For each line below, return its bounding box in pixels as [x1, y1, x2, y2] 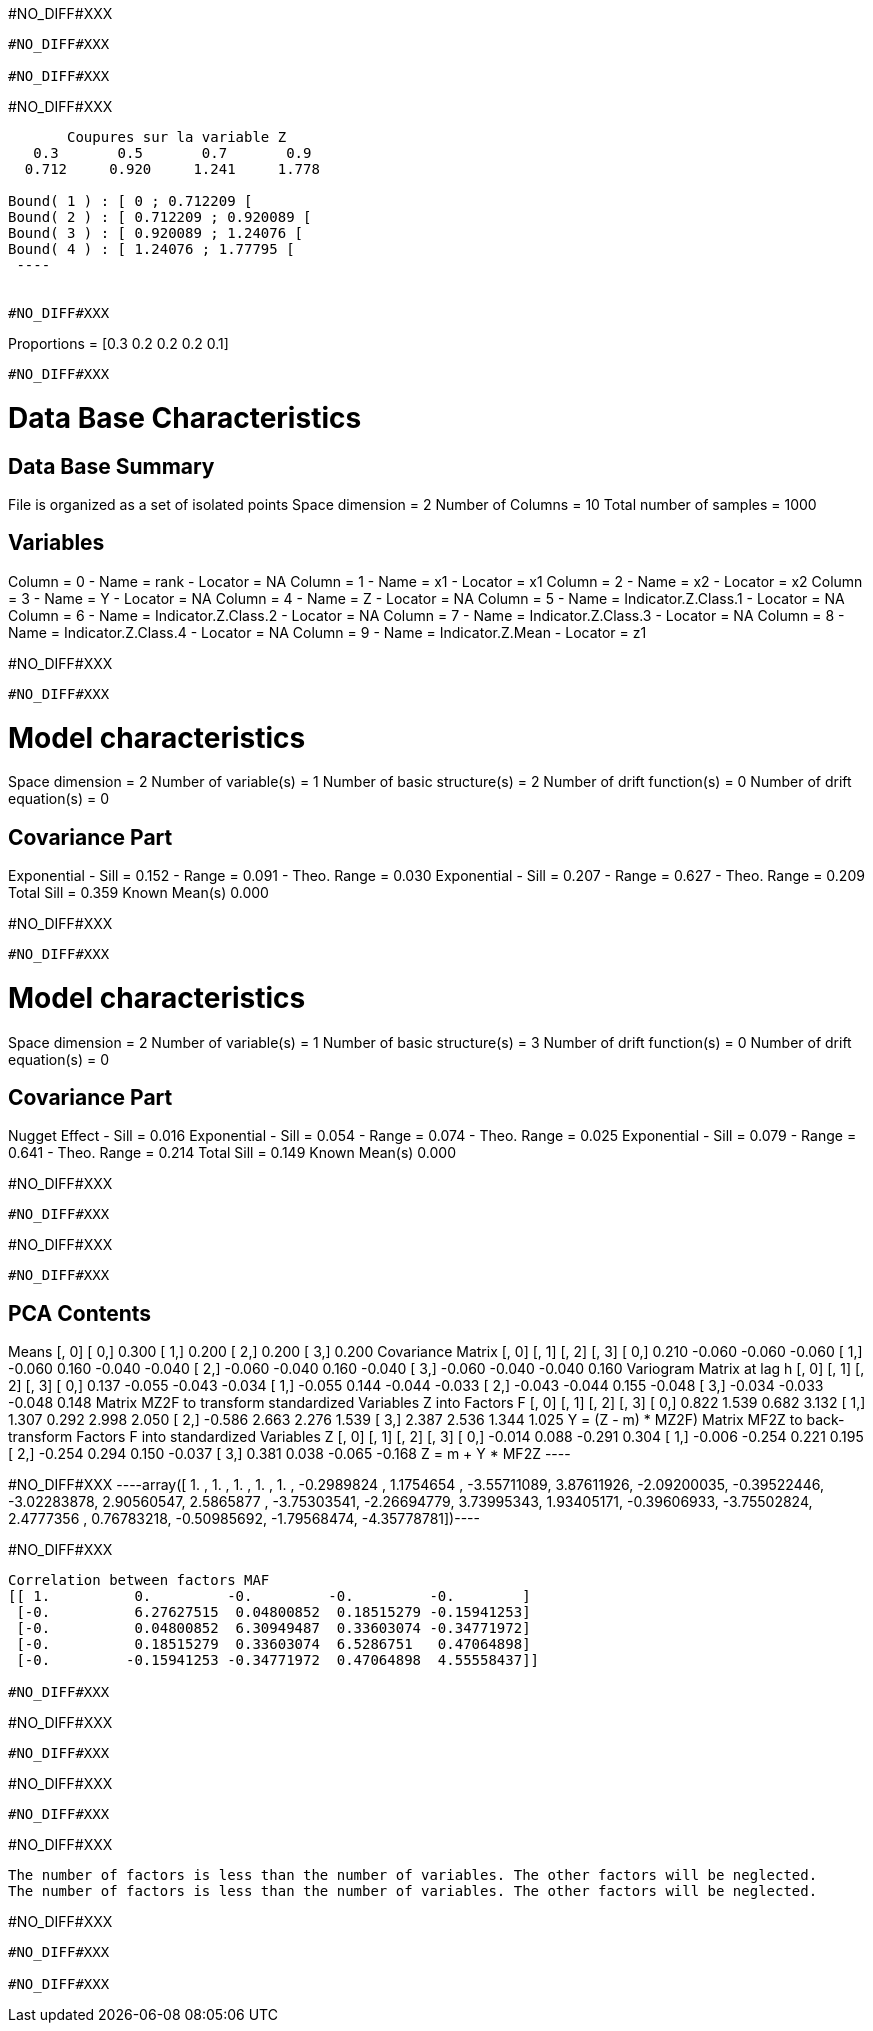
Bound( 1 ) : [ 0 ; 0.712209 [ [8, 193, 253, 209]
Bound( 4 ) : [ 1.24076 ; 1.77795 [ [8, 241, 295, 257]
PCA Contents [8, 1300, 152, 1326]
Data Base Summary [8, 453, 215, 479]
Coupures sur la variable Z [67, 129, 287, 145]
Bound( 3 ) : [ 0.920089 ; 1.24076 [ [8, 225, 304, 241]
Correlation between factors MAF [8, 1572, 270, 1589]
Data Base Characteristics [8, 400, 362, 435]
